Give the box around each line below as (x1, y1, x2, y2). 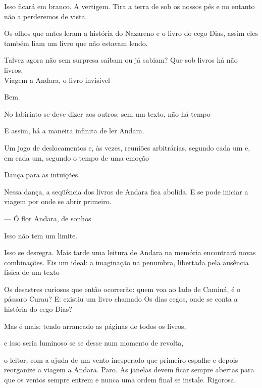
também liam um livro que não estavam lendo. (4, 37, 148, 48)
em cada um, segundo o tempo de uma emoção (4, 152, 149, 163)
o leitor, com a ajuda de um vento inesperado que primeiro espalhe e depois (4, 354, 238, 365)
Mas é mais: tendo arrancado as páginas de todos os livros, (4, 320, 186, 331)
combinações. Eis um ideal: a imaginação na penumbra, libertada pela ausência (4, 257, 249, 267)
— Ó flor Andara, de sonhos (4, 213, 91, 223)
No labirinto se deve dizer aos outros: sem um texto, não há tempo (4, 108, 211, 119)
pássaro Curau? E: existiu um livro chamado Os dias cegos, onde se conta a (4, 294, 238, 304)
